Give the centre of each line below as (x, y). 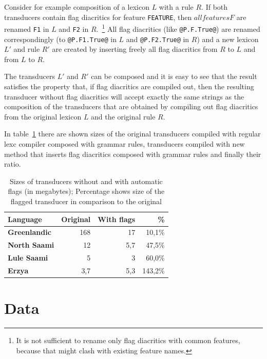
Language (25, 219)
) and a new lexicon (228, 39)
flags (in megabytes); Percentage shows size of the (86, 191)
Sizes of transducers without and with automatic (86, 181)
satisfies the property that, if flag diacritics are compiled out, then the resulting (129, 86)
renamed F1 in (27, 28)
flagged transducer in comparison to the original (86, 201)
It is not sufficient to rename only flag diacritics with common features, (128, 340)
